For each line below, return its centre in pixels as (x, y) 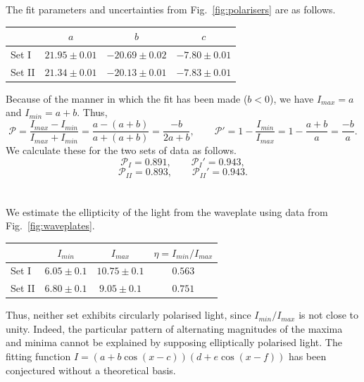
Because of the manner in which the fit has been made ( (127, 98)
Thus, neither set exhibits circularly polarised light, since (128, 315)
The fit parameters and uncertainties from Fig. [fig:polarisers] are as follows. (171, 9)
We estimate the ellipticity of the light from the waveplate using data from (167, 211)
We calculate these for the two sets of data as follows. (121, 150)
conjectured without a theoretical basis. (91, 370)
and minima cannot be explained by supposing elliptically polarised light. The (174, 342)
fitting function (38, 356)
